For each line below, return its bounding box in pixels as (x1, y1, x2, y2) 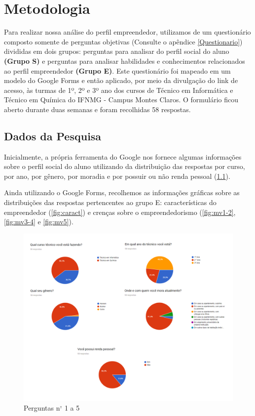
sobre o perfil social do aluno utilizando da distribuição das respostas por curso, (4, 161, 245, 171)
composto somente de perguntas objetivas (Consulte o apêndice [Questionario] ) (4, 36, 243, 46)
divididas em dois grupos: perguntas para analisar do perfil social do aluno (4, 46, 229, 56)
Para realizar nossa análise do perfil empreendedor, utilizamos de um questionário (4, 27, 251, 37)
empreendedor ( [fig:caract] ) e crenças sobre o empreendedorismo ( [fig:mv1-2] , (4, 207, 236, 217)
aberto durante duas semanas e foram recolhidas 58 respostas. (4, 104, 191, 114)
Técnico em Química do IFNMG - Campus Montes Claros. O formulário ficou (4, 94, 239, 105)
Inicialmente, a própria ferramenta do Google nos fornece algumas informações (4, 151, 242, 162)
